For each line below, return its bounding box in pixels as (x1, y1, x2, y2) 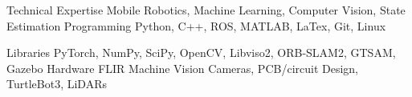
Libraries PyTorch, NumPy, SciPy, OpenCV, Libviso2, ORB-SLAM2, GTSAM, (6, 44, 396, 61)
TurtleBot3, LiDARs (6, 75, 107, 92)
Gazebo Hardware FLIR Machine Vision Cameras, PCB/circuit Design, (6, 59, 359, 76)
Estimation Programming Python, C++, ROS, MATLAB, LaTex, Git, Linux (6, 17, 386, 34)
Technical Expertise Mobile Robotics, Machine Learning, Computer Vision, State (6, 2, 406, 18)
